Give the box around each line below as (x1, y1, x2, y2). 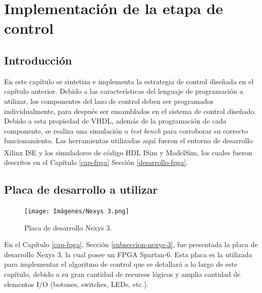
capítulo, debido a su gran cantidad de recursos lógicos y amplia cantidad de (4, 269, 241, 279)
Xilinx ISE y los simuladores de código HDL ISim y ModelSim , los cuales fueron (4, 147, 252, 157)
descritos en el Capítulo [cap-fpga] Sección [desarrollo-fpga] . (4, 157, 188, 167)
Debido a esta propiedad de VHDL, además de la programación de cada (4, 115, 227, 126)
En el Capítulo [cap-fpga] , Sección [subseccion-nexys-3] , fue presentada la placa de (4, 239, 258, 250)
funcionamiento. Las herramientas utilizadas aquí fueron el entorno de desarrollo (4, 135, 253, 146)
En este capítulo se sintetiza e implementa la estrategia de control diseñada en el (4, 76, 254, 86)
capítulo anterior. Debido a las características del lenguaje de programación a (4, 86, 243, 96)
